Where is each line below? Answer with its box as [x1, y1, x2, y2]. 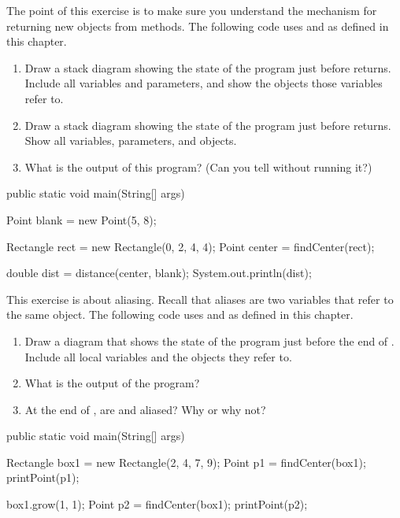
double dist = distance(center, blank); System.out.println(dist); [6, 265, 312, 281]
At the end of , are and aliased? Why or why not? [24, 401, 266, 417]
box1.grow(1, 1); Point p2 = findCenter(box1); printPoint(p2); [6, 496, 308, 512]
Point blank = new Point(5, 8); [6, 211, 157, 228]
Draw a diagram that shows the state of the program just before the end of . [24, 332, 394, 349]
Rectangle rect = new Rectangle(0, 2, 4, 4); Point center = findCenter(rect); [6, 238, 375, 254]
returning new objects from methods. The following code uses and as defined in [6, 17, 389, 34]
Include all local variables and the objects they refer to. [24, 348, 292, 364]
